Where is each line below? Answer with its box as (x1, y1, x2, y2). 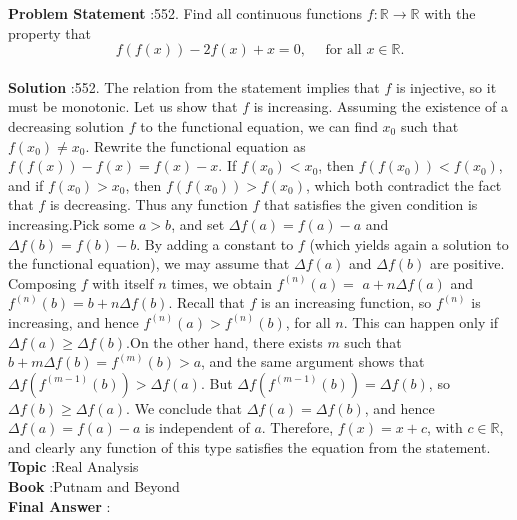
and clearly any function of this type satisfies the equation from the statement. (8, 436, 491, 457)
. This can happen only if (343, 311, 499, 332)
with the (424, 3, 476, 23)
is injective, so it (396, 76, 497, 97)
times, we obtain (171, 272, 273, 293)
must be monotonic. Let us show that (8, 96, 238, 117)
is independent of (145, 417, 250, 438)
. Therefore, (261, 417, 334, 438)
